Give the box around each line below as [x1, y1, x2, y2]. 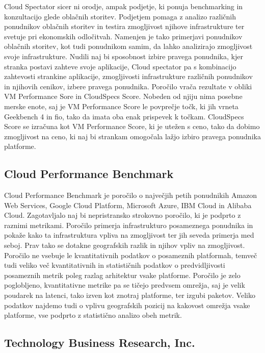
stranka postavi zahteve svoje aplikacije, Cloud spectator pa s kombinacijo [4, 61, 236, 71]
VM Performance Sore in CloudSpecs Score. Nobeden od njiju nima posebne [4, 91, 243, 102]
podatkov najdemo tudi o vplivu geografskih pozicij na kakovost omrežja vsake [4, 299, 250, 310]
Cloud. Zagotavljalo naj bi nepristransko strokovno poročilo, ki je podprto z [4, 210, 241, 220]
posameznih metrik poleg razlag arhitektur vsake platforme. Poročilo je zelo [4, 269, 241, 280]
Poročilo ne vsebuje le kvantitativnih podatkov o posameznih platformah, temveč [4, 249, 257, 260]
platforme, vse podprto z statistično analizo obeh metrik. [4, 310, 182, 320]
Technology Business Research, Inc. [4, 335, 195, 350]
